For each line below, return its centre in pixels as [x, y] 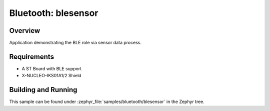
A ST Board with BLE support [52, 68]
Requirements [32, 56]
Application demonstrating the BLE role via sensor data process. [75, 43]
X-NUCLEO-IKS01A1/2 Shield [51, 76]
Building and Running [43, 90]
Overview [25, 31]
